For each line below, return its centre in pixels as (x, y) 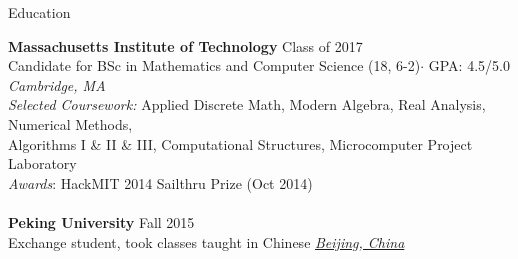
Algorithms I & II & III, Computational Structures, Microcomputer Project (240, 143)
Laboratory (42, 163)
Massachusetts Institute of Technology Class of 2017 (185, 45)
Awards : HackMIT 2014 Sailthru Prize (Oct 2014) (160, 182)
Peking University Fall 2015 (101, 221)
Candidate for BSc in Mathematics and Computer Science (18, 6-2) (214, 65)
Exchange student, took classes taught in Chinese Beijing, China (206, 241)
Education (39, 12)
